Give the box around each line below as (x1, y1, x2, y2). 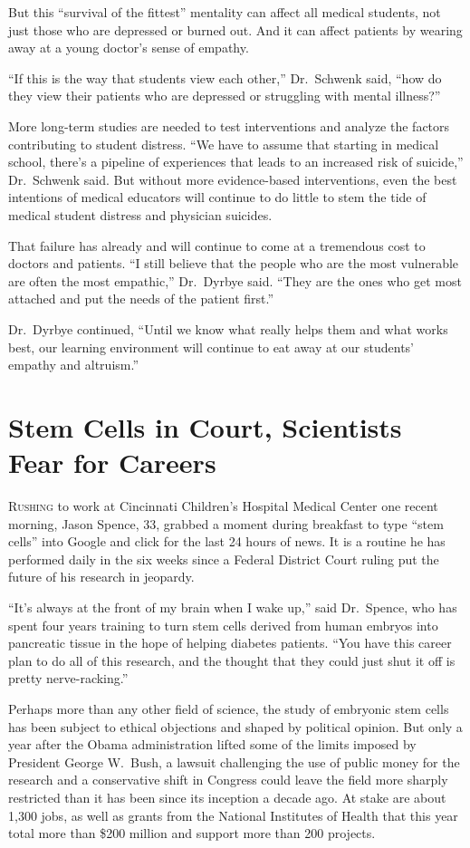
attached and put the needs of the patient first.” (8, 289, 274, 308)
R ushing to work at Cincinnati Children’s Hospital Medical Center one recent (8, 496, 438, 515)
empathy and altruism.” (8, 355, 139, 374)
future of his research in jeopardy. (8, 567, 195, 586)
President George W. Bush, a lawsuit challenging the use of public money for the (8, 752, 460, 771)
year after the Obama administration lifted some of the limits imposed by (8, 735, 417, 754)
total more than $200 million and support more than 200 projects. (8, 824, 376, 843)
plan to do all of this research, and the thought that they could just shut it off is (8, 650, 456, 670)
